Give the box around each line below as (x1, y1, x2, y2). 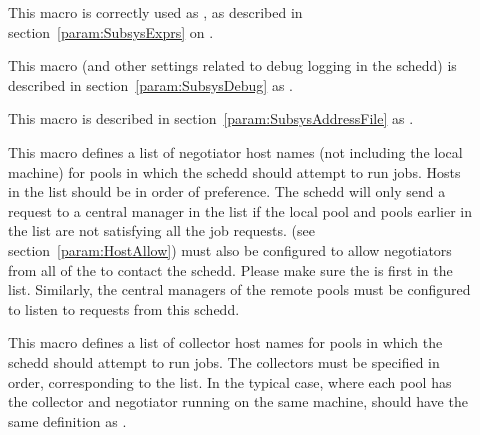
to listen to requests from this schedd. (8, 298, 240, 319)
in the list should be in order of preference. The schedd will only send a (8, 181, 446, 202)
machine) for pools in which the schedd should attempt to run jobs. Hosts (8, 161, 461, 182)
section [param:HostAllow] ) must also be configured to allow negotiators (8, 239, 452, 260)
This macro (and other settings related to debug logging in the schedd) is (8, 55, 457, 76)
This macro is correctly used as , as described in (8, 2, 303, 22)
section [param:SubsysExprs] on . (8, 21, 214, 42)
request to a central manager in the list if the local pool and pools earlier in (8, 200, 472, 221)
